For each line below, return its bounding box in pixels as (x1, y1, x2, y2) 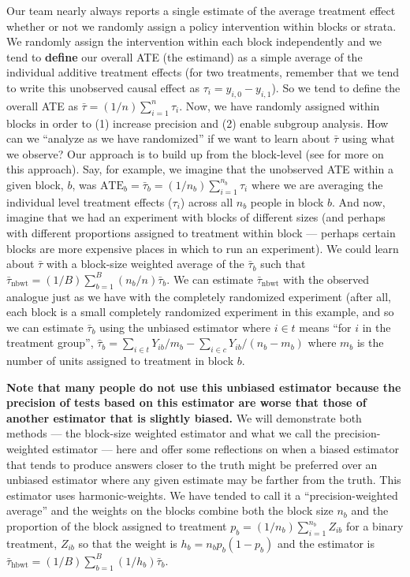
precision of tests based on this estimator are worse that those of (6, 394, 367, 411)
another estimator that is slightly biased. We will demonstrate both (6, 409, 362, 426)
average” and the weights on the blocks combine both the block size (6, 502, 334, 519)
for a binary (346, 518, 404, 534)
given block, (6, 176, 64, 192)
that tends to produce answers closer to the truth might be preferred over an (6, 456, 378, 472)
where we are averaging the (251, 176, 383, 192)
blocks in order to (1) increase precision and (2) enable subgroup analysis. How (6, 114, 389, 131)
